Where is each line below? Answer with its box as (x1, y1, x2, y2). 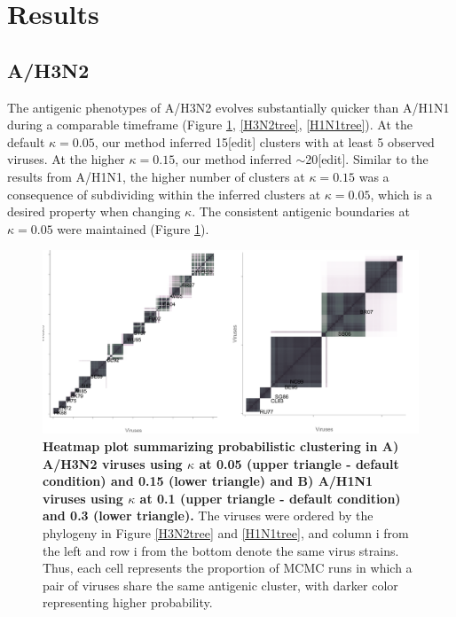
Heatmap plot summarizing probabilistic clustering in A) (43, 436, 399, 455)
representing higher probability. (43, 593, 213, 612)
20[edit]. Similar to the (305, 150, 428, 168)
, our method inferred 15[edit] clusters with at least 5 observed (94, 132, 435, 151)
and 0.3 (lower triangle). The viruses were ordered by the (43, 506, 373, 525)
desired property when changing (7, 202, 181, 221)
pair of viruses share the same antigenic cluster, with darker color (43, 575, 398, 594)
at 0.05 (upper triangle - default (199, 454, 399, 473)
